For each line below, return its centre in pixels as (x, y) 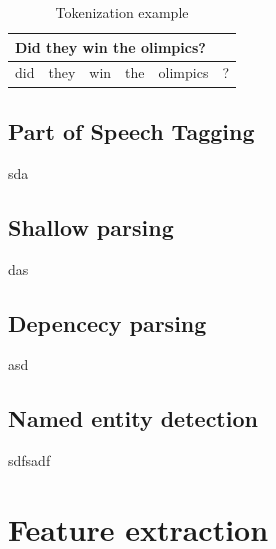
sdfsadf (29, 460)
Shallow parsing (91, 226)
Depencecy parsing (107, 322)
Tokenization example (122, 12)
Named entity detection (133, 418)
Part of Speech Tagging (131, 130)
